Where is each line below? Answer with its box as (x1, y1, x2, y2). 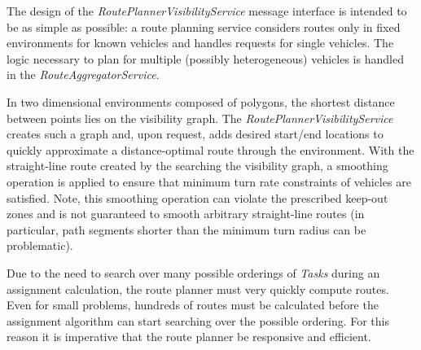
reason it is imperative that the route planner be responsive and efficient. (7, 328, 371, 345)
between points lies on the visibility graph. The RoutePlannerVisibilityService (7, 109, 393, 126)
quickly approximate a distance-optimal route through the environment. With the (7, 141, 414, 158)
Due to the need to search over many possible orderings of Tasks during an (7, 264, 380, 281)
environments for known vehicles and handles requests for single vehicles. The (7, 34, 394, 51)
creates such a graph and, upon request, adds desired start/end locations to (7, 125, 384, 142)
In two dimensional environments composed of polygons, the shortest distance (7, 93, 395, 110)
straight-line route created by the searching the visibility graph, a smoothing (7, 157, 388, 174)
